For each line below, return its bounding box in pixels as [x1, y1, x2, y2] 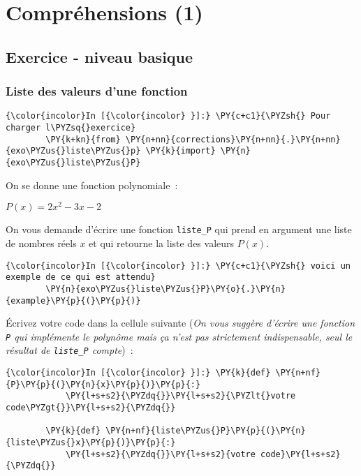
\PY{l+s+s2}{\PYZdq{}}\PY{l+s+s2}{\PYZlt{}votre [65, 391, 296, 401]
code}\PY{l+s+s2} [260, 449, 341, 459]
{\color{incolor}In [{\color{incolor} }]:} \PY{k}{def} [6, 368, 271, 378]
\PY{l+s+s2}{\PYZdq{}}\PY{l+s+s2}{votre [65, 449, 256, 459]
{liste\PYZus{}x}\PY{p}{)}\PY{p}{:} [6, 438, 176, 448]
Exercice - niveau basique [6, 45, 193, 67]
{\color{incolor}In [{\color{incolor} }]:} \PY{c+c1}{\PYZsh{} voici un [6, 260, 351, 271]
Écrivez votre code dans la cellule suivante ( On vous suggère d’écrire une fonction [6, 315, 355, 330]
